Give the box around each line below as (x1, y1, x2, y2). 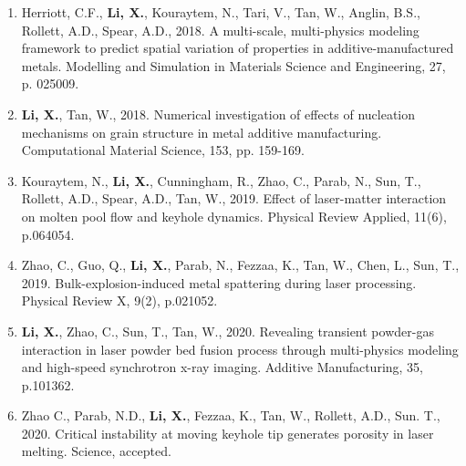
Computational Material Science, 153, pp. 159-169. (21, 140, 305, 160)
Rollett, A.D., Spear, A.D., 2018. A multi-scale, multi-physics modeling (21, 20, 419, 39)
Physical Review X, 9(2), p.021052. (21, 291, 218, 310)
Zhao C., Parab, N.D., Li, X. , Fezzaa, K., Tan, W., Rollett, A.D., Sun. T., (21, 406, 440, 425)
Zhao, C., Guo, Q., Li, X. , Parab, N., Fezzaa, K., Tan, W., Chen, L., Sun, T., (21, 255, 460, 274)
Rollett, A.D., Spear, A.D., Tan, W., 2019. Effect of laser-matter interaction (21, 189, 447, 208)
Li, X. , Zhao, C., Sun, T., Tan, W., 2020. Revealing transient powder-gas (21, 321, 434, 340)
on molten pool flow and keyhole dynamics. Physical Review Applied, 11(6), (21, 206, 447, 225)
